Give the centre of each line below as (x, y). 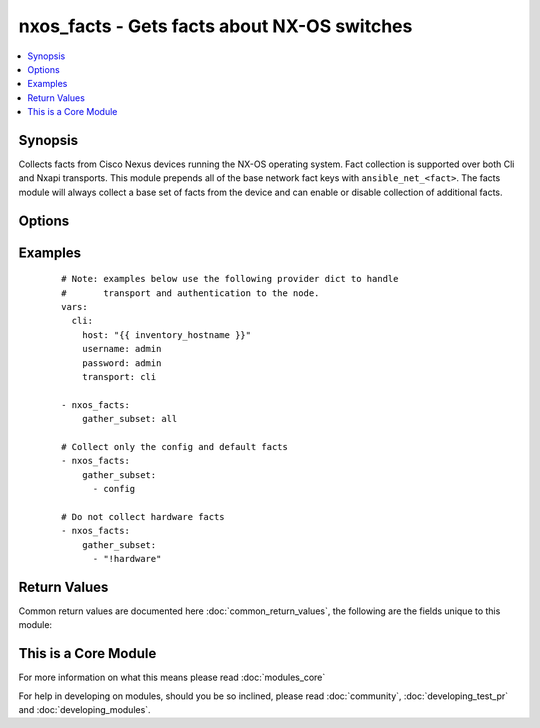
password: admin (121, 363)
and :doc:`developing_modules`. (84, 710)
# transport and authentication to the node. (190, 293)
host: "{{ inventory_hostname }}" (166, 334)
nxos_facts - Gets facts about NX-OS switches (215, 26)
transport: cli (119, 376)
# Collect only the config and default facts (175, 446)
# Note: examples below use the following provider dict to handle (230, 279)
